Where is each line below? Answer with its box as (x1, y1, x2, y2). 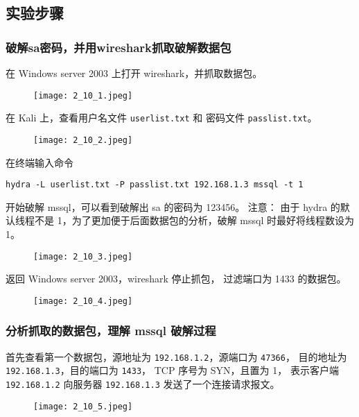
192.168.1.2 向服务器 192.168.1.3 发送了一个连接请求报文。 (6, 377, 280, 391)
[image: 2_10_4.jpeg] (33, 296, 133, 306)
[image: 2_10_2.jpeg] (33, 135, 133, 145)
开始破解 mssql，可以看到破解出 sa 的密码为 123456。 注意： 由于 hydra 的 (6, 199, 340, 214)
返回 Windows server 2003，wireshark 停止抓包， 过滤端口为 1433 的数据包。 (6, 271, 347, 286)
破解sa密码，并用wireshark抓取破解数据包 (6, 38, 231, 56)
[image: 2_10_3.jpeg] (33, 251, 133, 262)
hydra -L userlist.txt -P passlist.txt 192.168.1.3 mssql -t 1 (6, 180, 304, 190)
